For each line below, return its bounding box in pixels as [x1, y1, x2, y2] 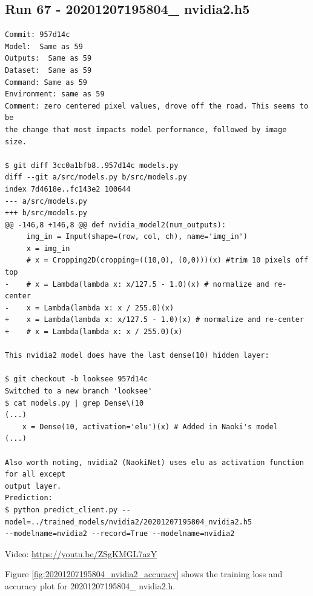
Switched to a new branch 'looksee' [5, 387, 153, 396]
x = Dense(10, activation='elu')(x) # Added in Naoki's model [22, 422, 278, 431]
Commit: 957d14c [5, 30, 70, 39]
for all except [5, 470, 66, 479]
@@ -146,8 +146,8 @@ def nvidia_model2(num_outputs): [5, 220, 226, 229]
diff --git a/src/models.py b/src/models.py [5, 173, 187, 182]
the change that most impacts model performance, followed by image [5, 125, 287, 134]
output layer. [5, 481, 62, 491]
